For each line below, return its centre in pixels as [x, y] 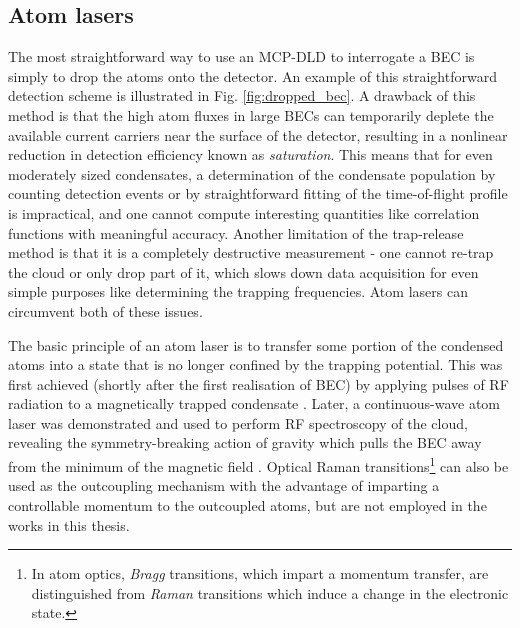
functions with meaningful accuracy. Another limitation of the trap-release [236, 232]
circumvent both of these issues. [105, 310]
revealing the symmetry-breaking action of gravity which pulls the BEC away [245, 442]
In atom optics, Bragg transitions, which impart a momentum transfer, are [260, 573]
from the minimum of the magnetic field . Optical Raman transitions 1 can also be [258, 464]
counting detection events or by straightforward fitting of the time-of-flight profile [258, 193]
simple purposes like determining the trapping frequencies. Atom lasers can [238, 291]
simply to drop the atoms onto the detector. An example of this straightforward [252, 75]
